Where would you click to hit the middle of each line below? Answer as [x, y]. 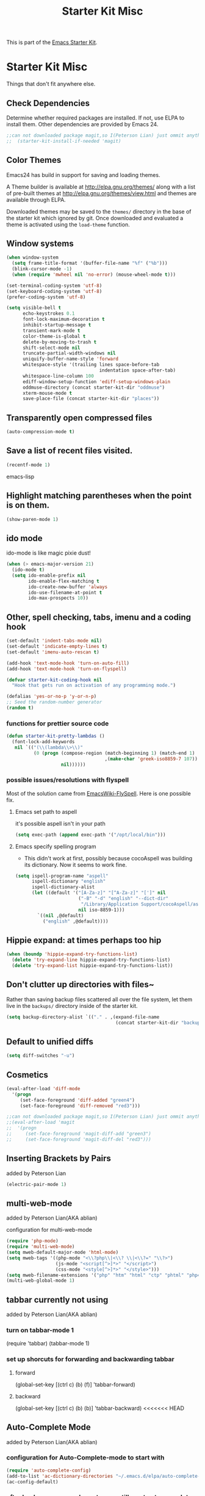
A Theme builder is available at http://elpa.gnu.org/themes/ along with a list [101, 187]
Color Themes [34, 160]
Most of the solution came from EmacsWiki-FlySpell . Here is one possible [99, 793]
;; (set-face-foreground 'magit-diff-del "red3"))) [79, 1139]
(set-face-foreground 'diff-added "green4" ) [77, 1100]
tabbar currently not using [57, 1300]
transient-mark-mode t [51, 331]
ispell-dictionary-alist [63, 887]
